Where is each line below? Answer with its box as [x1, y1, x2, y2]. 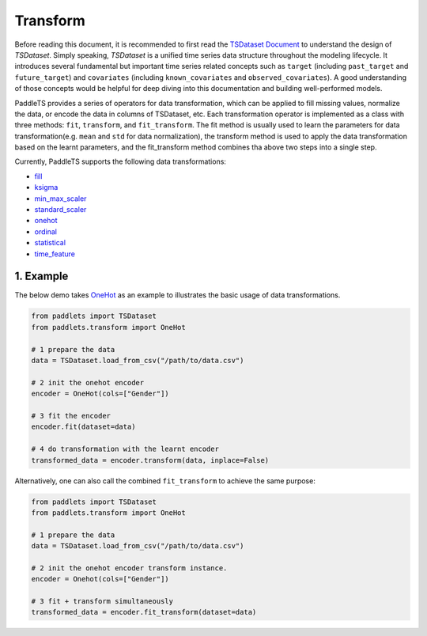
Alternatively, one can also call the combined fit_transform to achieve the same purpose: [14, 475, 316, 486]
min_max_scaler [34, 194, 87, 203]
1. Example [14, 270, 69, 283]
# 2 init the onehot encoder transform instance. [31, 563, 228, 573]
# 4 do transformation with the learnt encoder [31, 445, 219, 454]
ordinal [34, 226, 57, 237]
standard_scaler [34, 205, 87, 214]
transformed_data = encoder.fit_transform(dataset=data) [31, 608, 257, 617]
